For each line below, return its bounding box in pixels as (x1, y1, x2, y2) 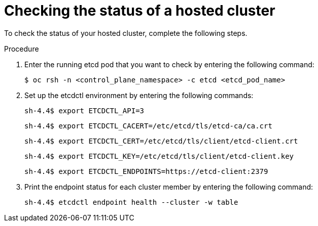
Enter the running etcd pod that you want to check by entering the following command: (24, 60, 314, 69)
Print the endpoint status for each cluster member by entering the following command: (24, 182, 313, 191)
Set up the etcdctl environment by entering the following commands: (24, 91, 254, 100)
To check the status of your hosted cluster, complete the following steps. (4, 28, 248, 37)
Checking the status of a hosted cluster (4, 2, 275, 19)
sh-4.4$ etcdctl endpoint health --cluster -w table (24, 198, 238, 206)
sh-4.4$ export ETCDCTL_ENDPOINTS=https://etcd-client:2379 (24, 167, 268, 175)
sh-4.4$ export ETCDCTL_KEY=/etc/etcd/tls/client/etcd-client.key (24, 152, 294, 160)
